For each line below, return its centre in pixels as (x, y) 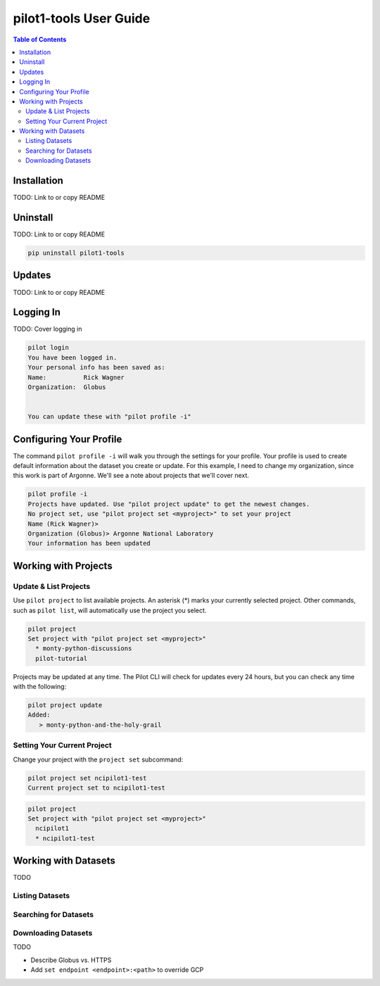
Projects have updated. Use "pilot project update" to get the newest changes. (169, 504)
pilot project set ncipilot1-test (87, 778)
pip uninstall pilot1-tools (76, 253)
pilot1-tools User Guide (82, 18)
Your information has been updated (89, 543)
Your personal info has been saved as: (96, 367)
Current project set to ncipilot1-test (96, 788)
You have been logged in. (72, 358)
